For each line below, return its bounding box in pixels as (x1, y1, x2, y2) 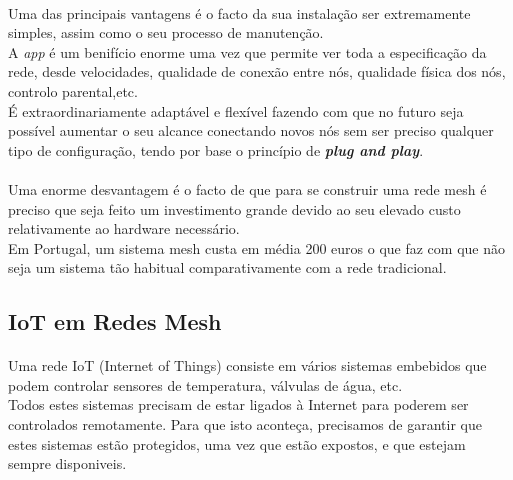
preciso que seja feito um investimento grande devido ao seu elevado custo (8, 198, 461, 219)
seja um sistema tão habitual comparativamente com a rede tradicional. (8, 257, 447, 278)
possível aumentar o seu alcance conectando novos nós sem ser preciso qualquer (8, 120, 494, 141)
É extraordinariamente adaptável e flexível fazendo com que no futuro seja (8, 100, 464, 121)
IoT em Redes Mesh (8, 306, 222, 337)
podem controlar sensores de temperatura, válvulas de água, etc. (8, 374, 403, 395)
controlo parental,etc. (8, 80, 138, 101)
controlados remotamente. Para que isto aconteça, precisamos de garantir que (8, 414, 482, 435)
